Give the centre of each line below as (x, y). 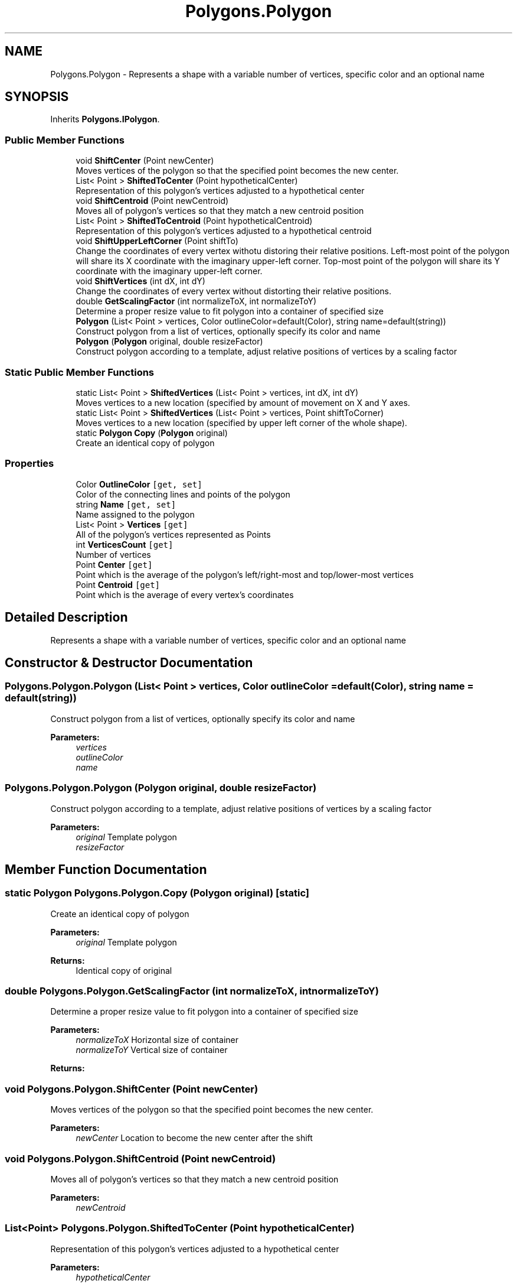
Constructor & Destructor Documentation (129, 662)
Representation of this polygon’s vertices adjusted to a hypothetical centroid (224, 231)
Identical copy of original (124, 970)
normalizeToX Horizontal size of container (157, 1040)
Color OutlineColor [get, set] (139, 484)
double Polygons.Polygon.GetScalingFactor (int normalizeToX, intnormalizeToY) (192, 991)
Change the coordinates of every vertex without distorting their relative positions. (233, 291)
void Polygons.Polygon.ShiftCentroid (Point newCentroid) (140, 1158)
